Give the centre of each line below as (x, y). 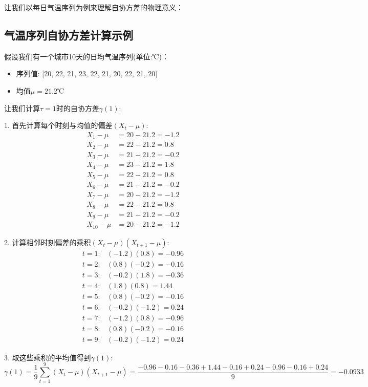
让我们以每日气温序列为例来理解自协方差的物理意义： (94, 7)
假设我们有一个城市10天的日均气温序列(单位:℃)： (86, 56)
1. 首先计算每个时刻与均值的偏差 (58, 125)
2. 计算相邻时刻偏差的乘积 (48, 242)
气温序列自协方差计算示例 (69, 35)
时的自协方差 (78, 108)
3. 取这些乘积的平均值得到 (48, 357)
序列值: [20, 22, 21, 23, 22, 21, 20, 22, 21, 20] (87, 73)
